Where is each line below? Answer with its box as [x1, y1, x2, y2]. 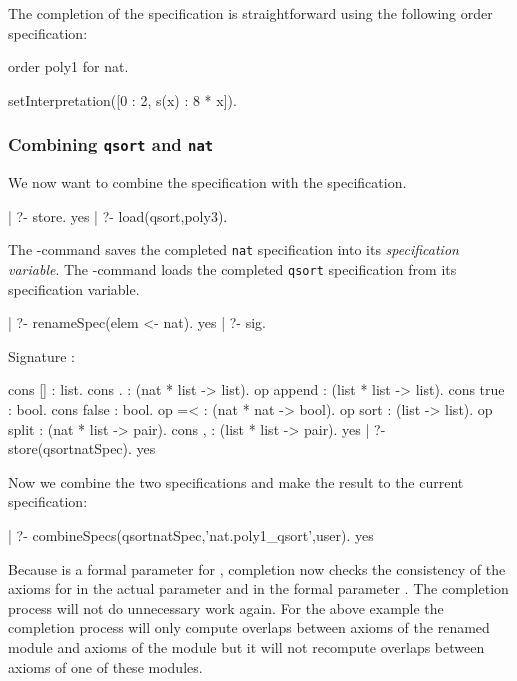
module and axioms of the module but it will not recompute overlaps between [8, 636, 485, 657]
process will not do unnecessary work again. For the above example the [8, 597, 444, 618]
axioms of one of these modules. [8, 656, 203, 677]
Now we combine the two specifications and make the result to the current [8, 471, 464, 492]
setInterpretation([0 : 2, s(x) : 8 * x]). [8, 89, 237, 110]
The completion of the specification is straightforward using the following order [8, 3, 493, 23]
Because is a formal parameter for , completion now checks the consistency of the [8, 558, 506, 579]
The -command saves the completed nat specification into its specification [8, 239, 459, 260]
